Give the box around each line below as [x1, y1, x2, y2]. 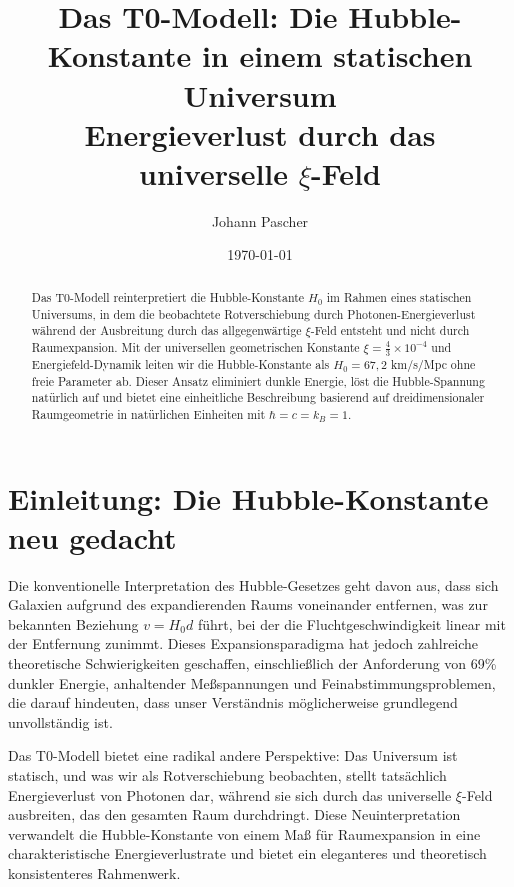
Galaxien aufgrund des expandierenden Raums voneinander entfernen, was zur [8, 594, 488, 615]
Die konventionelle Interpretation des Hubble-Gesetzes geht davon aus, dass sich [8, 574, 499, 595]
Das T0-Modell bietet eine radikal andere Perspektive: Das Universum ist [8, 745, 458, 766]
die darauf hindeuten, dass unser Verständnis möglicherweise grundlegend [8, 692, 458, 713]
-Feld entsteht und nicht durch [310, 322, 470, 339]
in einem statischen [201, 35, 473, 76]
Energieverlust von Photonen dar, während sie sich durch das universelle [8, 784, 452, 805]
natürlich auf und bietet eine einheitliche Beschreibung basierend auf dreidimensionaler [31, 389, 485, 406]
